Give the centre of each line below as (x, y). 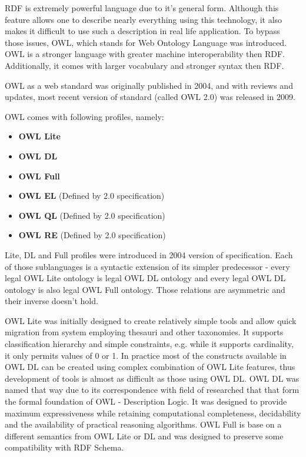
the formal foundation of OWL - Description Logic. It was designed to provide (146, 401)
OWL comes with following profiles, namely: (84, 116)
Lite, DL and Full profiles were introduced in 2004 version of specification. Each (149, 254)
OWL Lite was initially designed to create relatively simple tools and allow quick (151, 320)
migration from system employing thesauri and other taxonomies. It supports (144, 332)
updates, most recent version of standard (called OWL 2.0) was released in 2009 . (150, 97)
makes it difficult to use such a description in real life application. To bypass (142, 31)
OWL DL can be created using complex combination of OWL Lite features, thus (150, 367)
